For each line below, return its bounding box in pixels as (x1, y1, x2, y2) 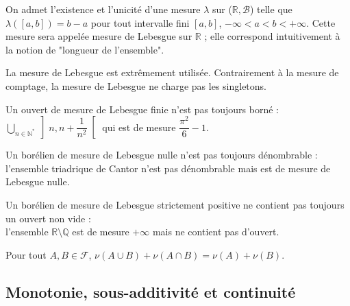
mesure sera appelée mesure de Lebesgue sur (5, 29, 192, 43)
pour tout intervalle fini (90, 15, 190, 30)
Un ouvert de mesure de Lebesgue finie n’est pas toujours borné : (5, 102, 279, 116)
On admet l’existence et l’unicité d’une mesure (5, 2, 201, 16)
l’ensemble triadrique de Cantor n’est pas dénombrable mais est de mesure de (5, 161, 331, 175)
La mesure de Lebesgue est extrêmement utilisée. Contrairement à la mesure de (5, 65, 339, 80)
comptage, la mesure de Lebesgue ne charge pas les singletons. (5, 78, 266, 93)
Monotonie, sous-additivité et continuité (5, 281, 296, 302)
